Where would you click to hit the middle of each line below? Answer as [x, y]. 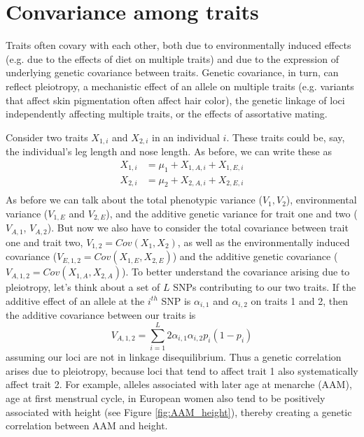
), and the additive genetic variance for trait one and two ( [232, 214]
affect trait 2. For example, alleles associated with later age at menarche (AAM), [179, 384]
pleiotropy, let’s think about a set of [83, 287]
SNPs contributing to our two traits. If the [265, 287]
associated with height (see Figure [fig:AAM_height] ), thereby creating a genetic [179, 411]
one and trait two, [44, 242]
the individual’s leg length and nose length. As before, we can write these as [169, 151]
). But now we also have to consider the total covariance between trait [198, 228]
